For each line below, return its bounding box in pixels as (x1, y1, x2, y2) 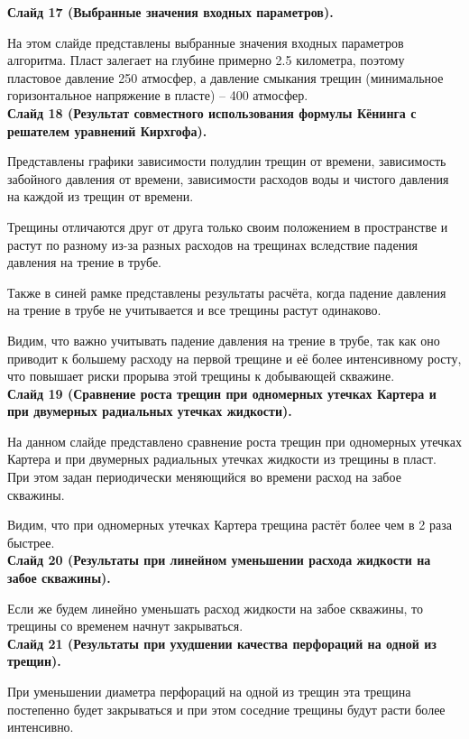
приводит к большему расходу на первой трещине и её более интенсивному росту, (7, 348, 462, 367)
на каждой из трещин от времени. (7, 187, 194, 206)
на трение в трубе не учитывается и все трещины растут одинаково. (7, 300, 382, 319)
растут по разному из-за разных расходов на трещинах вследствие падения (7, 235, 418, 254)
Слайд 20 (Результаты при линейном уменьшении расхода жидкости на (7, 550, 431, 569)
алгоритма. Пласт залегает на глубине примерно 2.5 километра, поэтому (7, 51, 405, 69)
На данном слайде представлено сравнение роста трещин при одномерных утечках (7, 431, 462, 450)
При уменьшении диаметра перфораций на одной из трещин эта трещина (7, 682, 411, 700)
